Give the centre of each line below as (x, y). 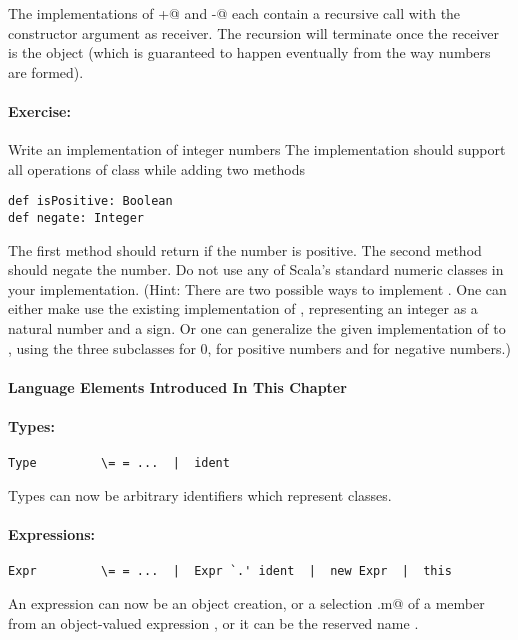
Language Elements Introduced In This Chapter (177, 386)
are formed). (46, 71)
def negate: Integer (76, 218)
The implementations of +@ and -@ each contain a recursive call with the (234, 13)
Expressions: (52, 534)
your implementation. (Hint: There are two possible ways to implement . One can (257, 288)
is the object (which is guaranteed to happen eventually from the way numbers (249, 52)
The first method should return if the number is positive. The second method (245, 249)
